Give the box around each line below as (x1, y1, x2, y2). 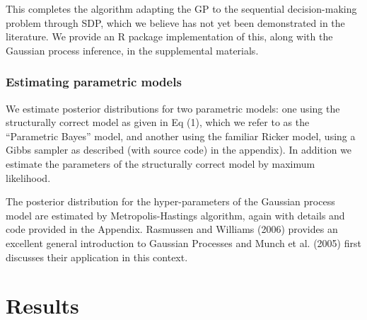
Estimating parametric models (6, 73, 182, 91)
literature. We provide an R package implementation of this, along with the (6, 29, 333, 44)
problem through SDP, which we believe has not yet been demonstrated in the (6, 15, 345, 30)
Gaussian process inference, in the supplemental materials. (6, 42, 259, 57)
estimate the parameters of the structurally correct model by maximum (6, 156, 315, 171)
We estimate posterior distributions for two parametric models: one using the (6, 101, 340, 115)
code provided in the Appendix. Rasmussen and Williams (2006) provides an (6, 222, 338, 236)
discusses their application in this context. (6, 249, 188, 264)
